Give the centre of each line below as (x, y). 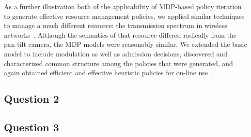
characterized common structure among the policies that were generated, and (118, 63)
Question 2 (31, 99)
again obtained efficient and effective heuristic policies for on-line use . (109, 73)
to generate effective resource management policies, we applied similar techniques (124, 16)
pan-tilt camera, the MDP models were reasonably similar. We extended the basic (125, 44)
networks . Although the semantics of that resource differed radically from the (120, 34)
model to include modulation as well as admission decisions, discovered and (116, 53)
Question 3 (31, 127)
